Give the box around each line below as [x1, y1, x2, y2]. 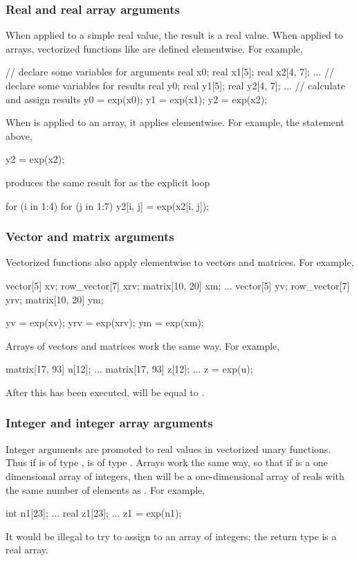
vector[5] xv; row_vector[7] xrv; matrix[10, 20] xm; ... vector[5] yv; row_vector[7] [6, 278, 350, 292]
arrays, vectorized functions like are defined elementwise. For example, [6, 41, 303, 55]
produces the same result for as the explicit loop [6, 175, 210, 189]
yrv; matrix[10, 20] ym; [6, 292, 104, 306]
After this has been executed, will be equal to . [6, 384, 205, 399]
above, [6, 128, 33, 143]
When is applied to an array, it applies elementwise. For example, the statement [6, 115, 344, 130]
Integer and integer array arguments [6, 414, 213, 431]
